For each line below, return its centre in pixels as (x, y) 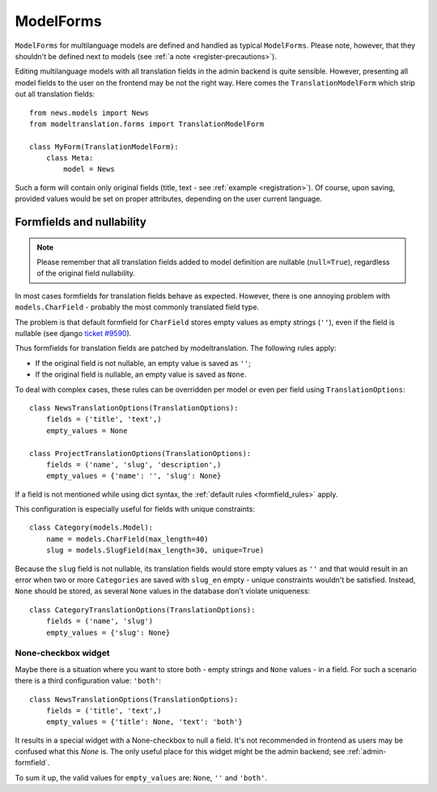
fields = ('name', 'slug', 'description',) (134, 464)
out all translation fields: (55, 94)
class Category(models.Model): (91, 528)
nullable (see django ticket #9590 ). (73, 333)
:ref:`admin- (367, 752)
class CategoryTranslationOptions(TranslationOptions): (142, 610)
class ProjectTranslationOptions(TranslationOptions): (140, 453)
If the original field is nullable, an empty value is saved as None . (141, 375)
